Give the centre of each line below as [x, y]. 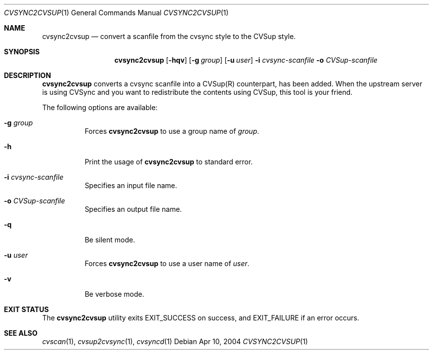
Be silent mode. [110, 240]
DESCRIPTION [28, 75]
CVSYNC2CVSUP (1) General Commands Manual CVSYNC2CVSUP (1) [116, 13]
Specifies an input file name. [131, 185]
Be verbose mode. [114, 294]
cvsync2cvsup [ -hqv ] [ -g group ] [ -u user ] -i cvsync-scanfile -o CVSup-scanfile [246, 60]
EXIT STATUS [26, 309]
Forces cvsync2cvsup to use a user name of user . [167, 263]
